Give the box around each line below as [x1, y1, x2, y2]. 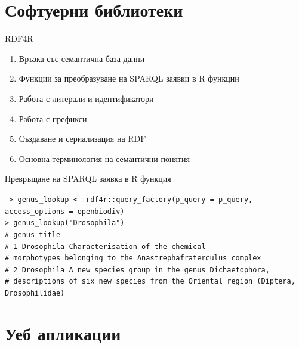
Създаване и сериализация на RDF [19, 132, 146, 145]
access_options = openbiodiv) [5, 207, 125, 216]
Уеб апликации [5, 321, 121, 345]
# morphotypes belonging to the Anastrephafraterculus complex [5, 254, 261, 263]
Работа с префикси [19, 112, 87, 125]
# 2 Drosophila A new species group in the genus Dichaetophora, [5, 265, 270, 274]
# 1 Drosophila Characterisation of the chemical [5, 242, 206, 251]
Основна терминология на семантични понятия [19, 152, 190, 164]
